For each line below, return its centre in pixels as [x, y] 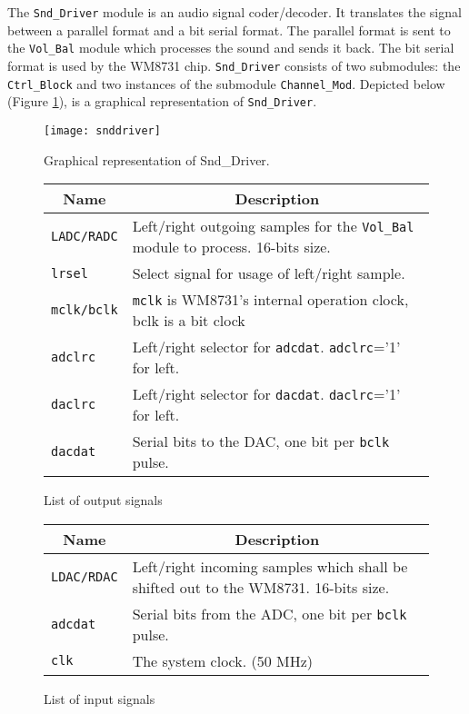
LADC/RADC [85, 237]
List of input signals [100, 698]
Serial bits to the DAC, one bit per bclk [261, 441]
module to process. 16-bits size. [231, 247]
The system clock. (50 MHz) [223, 660]
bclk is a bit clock [189, 321]
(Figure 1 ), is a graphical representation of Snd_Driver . [162, 101]
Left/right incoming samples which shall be [270, 566]
